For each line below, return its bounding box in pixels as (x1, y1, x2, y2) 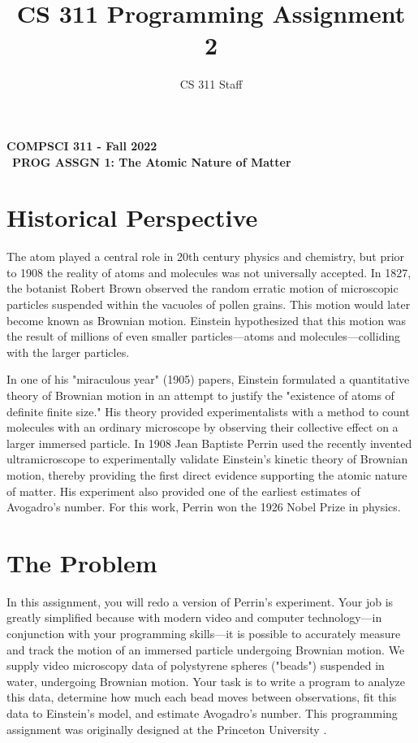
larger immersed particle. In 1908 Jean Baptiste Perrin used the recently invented (6, 434, 412, 451)
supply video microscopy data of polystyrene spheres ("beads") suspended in (6, 657, 385, 674)
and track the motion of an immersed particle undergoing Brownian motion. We (6, 641, 405, 658)
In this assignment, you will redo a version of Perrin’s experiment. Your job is (6, 593, 394, 610)
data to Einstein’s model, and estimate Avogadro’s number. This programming (6, 705, 398, 721)
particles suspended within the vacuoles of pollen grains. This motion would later (6, 296, 411, 312)
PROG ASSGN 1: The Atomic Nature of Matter (12, 153, 291, 170)
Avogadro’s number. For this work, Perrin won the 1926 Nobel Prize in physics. (6, 498, 401, 515)
